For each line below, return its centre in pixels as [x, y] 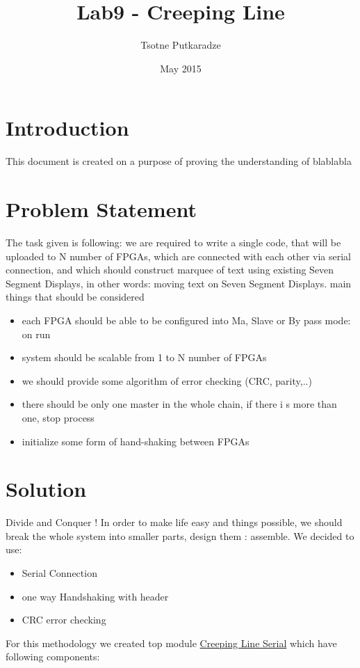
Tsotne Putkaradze [181, 45]
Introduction [67, 128]
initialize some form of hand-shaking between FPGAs [136, 441]
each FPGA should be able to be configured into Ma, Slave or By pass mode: [186, 320]
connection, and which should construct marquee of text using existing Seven [170, 270]
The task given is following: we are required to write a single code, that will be [173, 242]
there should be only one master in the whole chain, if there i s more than [179, 404]
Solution [46, 489]
